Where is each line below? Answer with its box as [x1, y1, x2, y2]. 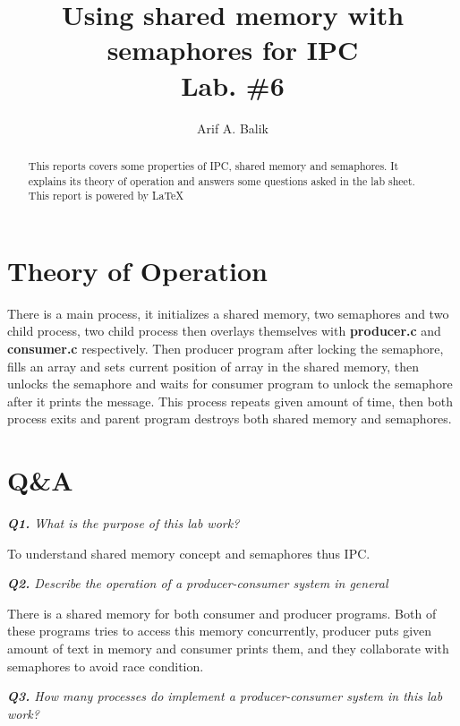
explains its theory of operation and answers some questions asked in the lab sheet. [28, 173, 415, 188]
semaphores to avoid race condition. [7, 656, 204, 675]
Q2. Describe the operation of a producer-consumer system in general [7, 574, 388, 593]
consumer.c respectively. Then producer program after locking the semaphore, [7, 338, 444, 357]
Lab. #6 [181, 66, 285, 103]
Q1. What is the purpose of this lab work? [7, 514, 240, 533]
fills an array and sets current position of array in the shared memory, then [7, 356, 419, 375]
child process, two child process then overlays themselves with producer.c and [7, 321, 441, 340]
